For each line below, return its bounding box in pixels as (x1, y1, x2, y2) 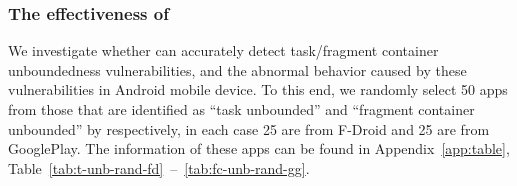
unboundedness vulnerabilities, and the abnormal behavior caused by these (8, 59, 467, 80)
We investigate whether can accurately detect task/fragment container (8, 40, 439, 61)
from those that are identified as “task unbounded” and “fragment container (8, 99, 475, 119)
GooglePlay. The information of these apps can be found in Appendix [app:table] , (8, 138, 510, 159)
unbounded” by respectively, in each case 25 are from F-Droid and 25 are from (8, 118, 490, 139)
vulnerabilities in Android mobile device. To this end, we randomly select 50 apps (8, 79, 508, 100)
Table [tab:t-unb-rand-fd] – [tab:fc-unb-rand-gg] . (8, 157, 310, 178)
